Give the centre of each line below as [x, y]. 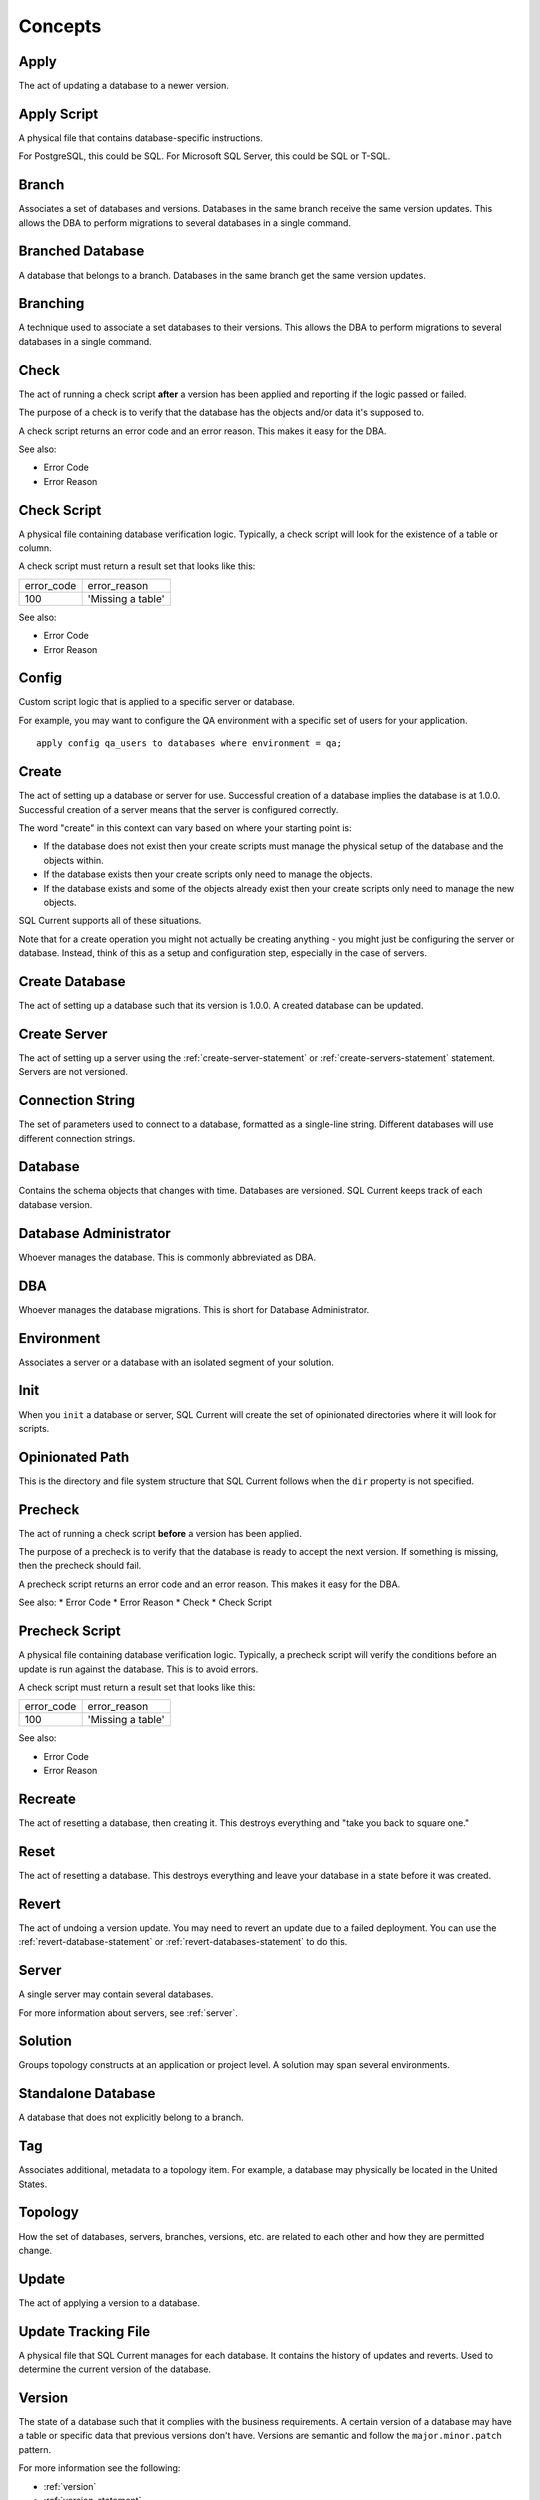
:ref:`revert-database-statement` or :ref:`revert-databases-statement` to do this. [183, 1942]
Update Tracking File [84, 2331]
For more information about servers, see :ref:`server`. [128, 2012]
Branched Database [81, 251]
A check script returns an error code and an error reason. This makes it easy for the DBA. [202, 431]
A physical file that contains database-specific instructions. [141, 137]
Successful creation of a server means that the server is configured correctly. [178, 809]
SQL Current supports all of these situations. [110, 921]
